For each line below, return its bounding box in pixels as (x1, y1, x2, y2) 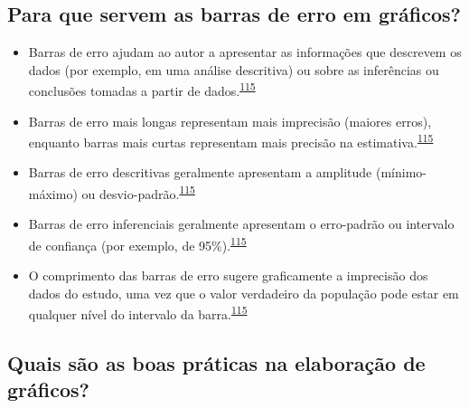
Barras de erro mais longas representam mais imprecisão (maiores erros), (28, 111, 432, 130)
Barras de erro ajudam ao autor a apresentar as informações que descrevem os (28, 43, 462, 62)
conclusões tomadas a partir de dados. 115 (28, 79, 256, 100)
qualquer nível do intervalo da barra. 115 (28, 302, 248, 324)
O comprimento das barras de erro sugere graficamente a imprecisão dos (28, 266, 428, 285)
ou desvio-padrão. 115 (81, 182, 195, 203)
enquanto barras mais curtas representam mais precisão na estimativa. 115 (28, 130, 434, 151)
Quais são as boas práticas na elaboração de (7, 349, 426, 376)
